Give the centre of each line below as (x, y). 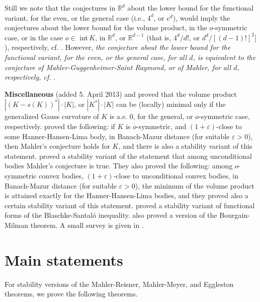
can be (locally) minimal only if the (171, 104)
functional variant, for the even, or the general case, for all (96, 57)
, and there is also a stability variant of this (185, 146)
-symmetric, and (161, 126)
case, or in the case (34, 37)
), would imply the (201, 17)
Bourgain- (235, 215)
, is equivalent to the (224, 57)
